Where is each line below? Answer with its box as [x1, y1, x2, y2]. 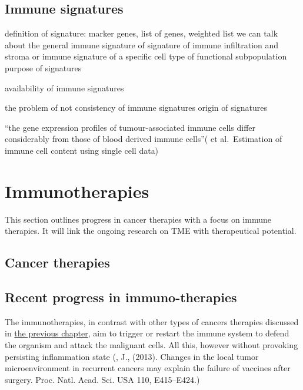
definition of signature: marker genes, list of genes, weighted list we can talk [5, 27, 278, 39]
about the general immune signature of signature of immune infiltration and [5, 38, 279, 51]
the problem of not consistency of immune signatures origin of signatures [5, 101, 267, 114]
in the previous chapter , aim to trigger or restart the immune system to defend [5, 327, 289, 339]
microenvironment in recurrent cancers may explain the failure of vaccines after [5, 362, 291, 374]
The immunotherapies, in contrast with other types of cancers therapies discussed [5, 315, 299, 328]
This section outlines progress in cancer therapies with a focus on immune [5, 213, 271, 225]
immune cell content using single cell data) [5, 144, 159, 156]
